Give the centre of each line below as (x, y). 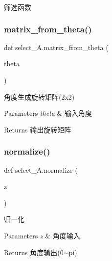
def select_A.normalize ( (41, 170)
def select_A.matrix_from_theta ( (56, 47)
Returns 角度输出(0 (34, 252)
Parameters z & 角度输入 (42, 235)
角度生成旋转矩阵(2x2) (39, 96)
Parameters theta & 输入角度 (48, 113)
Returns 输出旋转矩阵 (38, 129)
